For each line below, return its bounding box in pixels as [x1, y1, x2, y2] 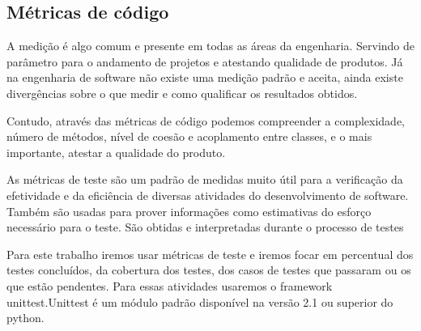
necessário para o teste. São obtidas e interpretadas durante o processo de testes [6, 219, 404, 236]
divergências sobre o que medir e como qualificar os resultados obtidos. [6, 84, 358, 101]
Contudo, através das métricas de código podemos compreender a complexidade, [6, 112, 405, 129]
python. [6, 309, 45, 326]
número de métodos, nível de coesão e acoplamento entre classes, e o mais [6, 128, 372, 145]
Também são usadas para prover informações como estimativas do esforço [6, 202, 372, 219]
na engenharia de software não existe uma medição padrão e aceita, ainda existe [6, 69, 403, 86]
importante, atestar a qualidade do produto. [6, 143, 226, 160]
